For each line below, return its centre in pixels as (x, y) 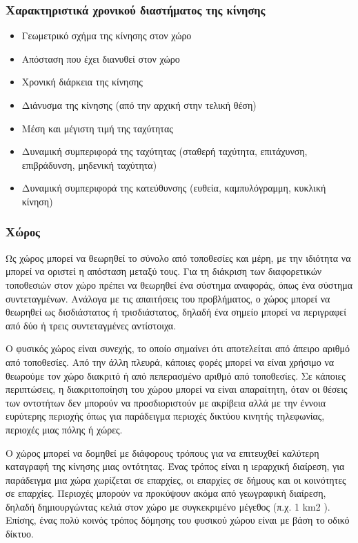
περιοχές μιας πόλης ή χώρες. (64, 429)
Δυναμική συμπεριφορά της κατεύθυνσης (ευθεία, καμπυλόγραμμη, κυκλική (174, 188)
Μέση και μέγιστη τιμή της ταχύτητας (97, 128)
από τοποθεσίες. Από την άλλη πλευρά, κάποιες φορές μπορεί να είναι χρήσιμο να (170, 361)
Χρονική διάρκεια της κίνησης (82, 82)
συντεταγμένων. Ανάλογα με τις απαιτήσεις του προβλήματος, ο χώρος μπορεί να (168, 298)
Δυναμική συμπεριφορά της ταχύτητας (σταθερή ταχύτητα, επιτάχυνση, (165, 151)
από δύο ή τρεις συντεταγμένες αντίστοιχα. (91, 325)
